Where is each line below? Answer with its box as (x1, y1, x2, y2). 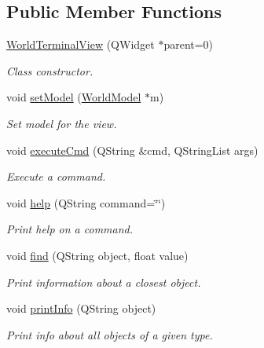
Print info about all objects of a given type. (6, 326, 213, 343)
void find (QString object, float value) (6, 247, 189, 263)
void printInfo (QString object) (6, 300, 156, 317)
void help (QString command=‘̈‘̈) (6, 194, 166, 211)
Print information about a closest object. (6, 273, 201, 290)
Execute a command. (6, 168, 106, 185)
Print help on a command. (6, 221, 134, 237)
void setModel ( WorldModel (6, 89, 141, 105)
